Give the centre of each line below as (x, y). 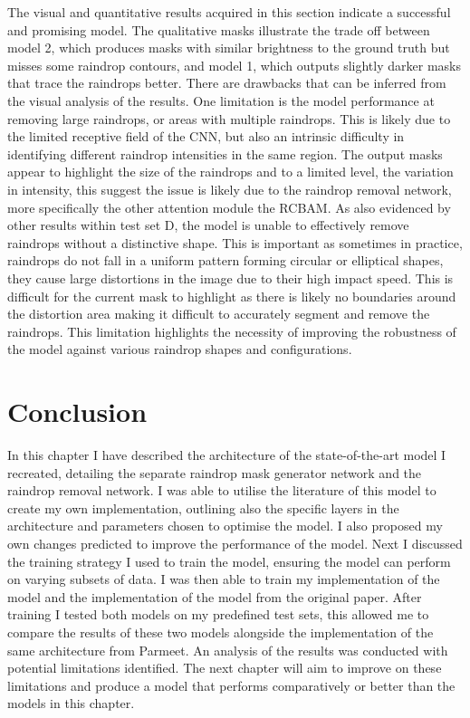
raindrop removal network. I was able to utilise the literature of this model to (222, 490)
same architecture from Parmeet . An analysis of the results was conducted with (228, 650)
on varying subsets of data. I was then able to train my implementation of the (224, 579)
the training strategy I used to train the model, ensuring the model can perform (229, 561)
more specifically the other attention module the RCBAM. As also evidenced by (229, 207)
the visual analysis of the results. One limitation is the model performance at (221, 100)
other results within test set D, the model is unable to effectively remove (208, 225)
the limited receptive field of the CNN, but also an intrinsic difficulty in (206, 136)
